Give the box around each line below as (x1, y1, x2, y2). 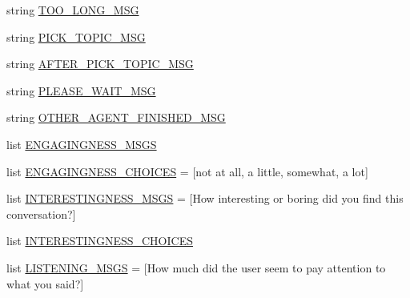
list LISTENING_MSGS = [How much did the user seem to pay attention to (6, 259, 386, 276)
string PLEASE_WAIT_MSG (6, 82, 156, 99)
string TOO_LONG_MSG (6, 2, 139, 18)
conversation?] (6, 205, 76, 222)
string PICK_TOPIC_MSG (6, 28, 146, 45)
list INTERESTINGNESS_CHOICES (6, 232, 193, 249)
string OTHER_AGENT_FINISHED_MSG (6, 109, 226, 126)
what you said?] (6, 275, 84, 292)
